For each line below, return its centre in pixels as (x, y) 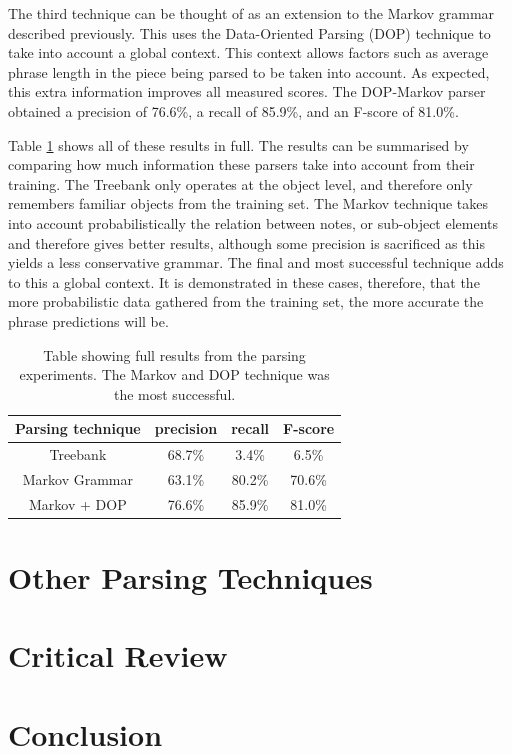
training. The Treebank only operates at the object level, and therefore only (240, 183)
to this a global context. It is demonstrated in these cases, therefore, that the (244, 281)
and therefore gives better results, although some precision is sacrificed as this (246, 242)
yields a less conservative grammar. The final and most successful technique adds (256, 262)
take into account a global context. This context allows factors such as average (248, 52)
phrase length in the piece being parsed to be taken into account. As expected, (249, 71)
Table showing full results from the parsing (174, 354)
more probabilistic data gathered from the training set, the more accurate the (246, 301)
